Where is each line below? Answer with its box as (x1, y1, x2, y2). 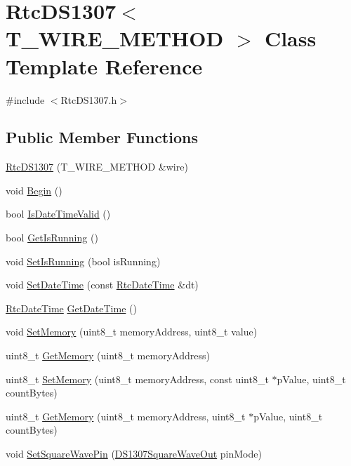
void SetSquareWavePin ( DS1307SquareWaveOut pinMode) (6, 446, 262, 461)
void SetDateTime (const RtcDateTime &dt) (6, 277, 199, 292)
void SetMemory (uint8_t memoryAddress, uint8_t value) (6, 324, 258, 339)
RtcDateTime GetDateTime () (6, 300, 137, 315)
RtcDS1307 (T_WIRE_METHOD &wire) (6, 159, 188, 174)
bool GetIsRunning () (6, 230, 98, 245)
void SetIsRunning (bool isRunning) (6, 253, 161, 268)
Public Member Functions (6, 126, 198, 148)
